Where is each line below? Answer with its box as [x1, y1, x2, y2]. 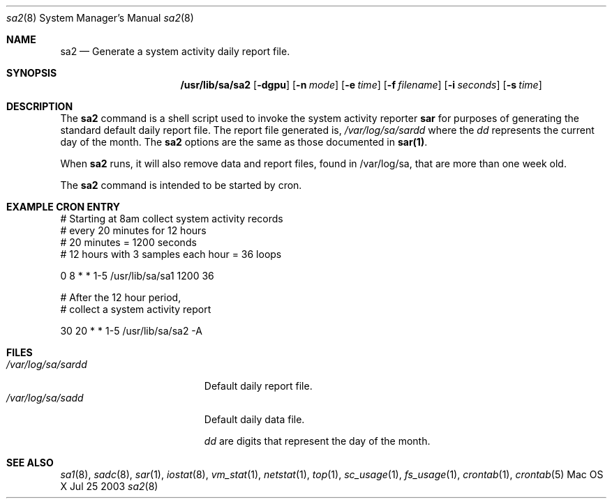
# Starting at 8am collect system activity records [60, 213, 283, 224]
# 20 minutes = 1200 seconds [60, 236, 197, 248]
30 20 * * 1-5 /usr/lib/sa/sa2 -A [60, 325, 202, 337]
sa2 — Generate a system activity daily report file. [60, 45, 290, 57]
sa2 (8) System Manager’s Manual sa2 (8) [6, 12, 194, 24]
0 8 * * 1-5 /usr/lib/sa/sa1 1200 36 [60, 270, 214, 282]
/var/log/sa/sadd [6, 392, 84, 404]
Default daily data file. [204, 413, 305, 425]
